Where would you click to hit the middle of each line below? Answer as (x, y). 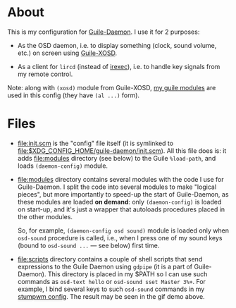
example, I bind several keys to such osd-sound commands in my (111, 289)
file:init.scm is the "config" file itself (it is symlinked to (95, 143)
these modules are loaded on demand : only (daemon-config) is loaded (119, 202)
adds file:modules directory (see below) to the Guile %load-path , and (117, 158)
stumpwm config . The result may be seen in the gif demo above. (111, 296)
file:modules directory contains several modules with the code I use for (120, 179)
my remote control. (45, 74)
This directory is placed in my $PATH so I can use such (128, 274)
